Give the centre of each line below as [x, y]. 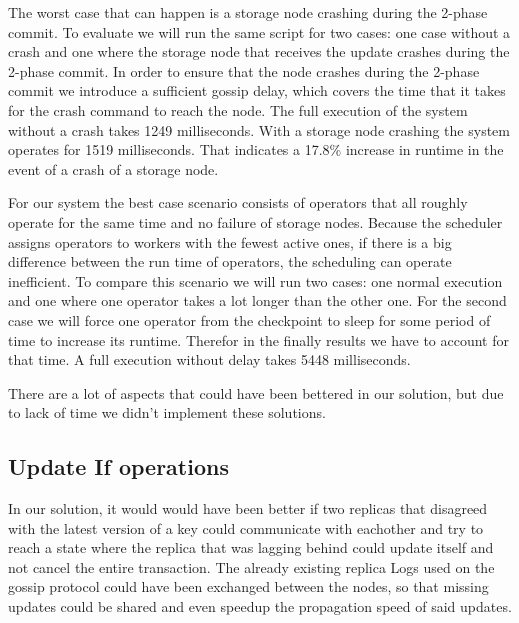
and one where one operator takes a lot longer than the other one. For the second [257, 300]
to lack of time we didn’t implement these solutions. [167, 412]
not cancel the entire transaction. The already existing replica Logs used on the [251, 566]
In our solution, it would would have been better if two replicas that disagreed [248, 508]
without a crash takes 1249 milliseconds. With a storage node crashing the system [259, 129]
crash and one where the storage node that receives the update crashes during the [259, 51]
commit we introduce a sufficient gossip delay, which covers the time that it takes [257, 90]
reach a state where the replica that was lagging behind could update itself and [251, 547]
